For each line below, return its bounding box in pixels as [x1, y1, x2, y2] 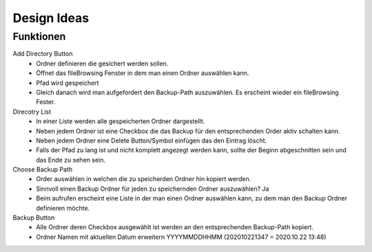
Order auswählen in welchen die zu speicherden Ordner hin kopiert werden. [36, 175, 251, 183]
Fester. [36, 98, 56, 106]
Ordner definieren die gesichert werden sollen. [36, 59, 169, 67]
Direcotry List [12, 107, 52, 116]
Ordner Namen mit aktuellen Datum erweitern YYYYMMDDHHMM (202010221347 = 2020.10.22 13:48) [36, 233, 327, 241]
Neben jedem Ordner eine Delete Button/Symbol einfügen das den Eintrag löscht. [36, 136, 267, 145]
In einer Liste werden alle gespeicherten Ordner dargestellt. [36, 117, 205, 125]
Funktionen [12, 30, 66, 43]
